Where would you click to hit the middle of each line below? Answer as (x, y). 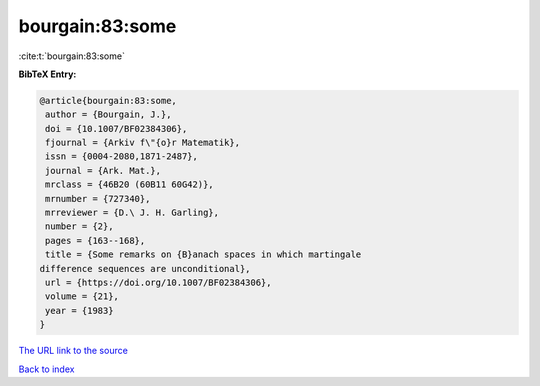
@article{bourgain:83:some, (108, 100)
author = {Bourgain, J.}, (108, 114)
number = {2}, (79, 226)
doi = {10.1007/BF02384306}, (116, 128)
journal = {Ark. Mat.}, (103, 170)
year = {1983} (79, 310)
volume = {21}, (82, 296)
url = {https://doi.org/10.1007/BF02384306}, (158, 282)
